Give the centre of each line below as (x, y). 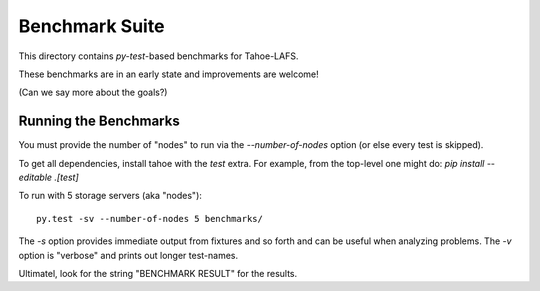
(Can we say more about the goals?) (93, 92)
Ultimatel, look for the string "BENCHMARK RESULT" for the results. (158, 273)
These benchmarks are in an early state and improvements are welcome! (168, 74)
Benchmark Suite (91, 26)
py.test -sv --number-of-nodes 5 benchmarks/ (150, 218)
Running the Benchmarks (99, 121)
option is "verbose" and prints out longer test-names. (128, 255)
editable (35, 177)
